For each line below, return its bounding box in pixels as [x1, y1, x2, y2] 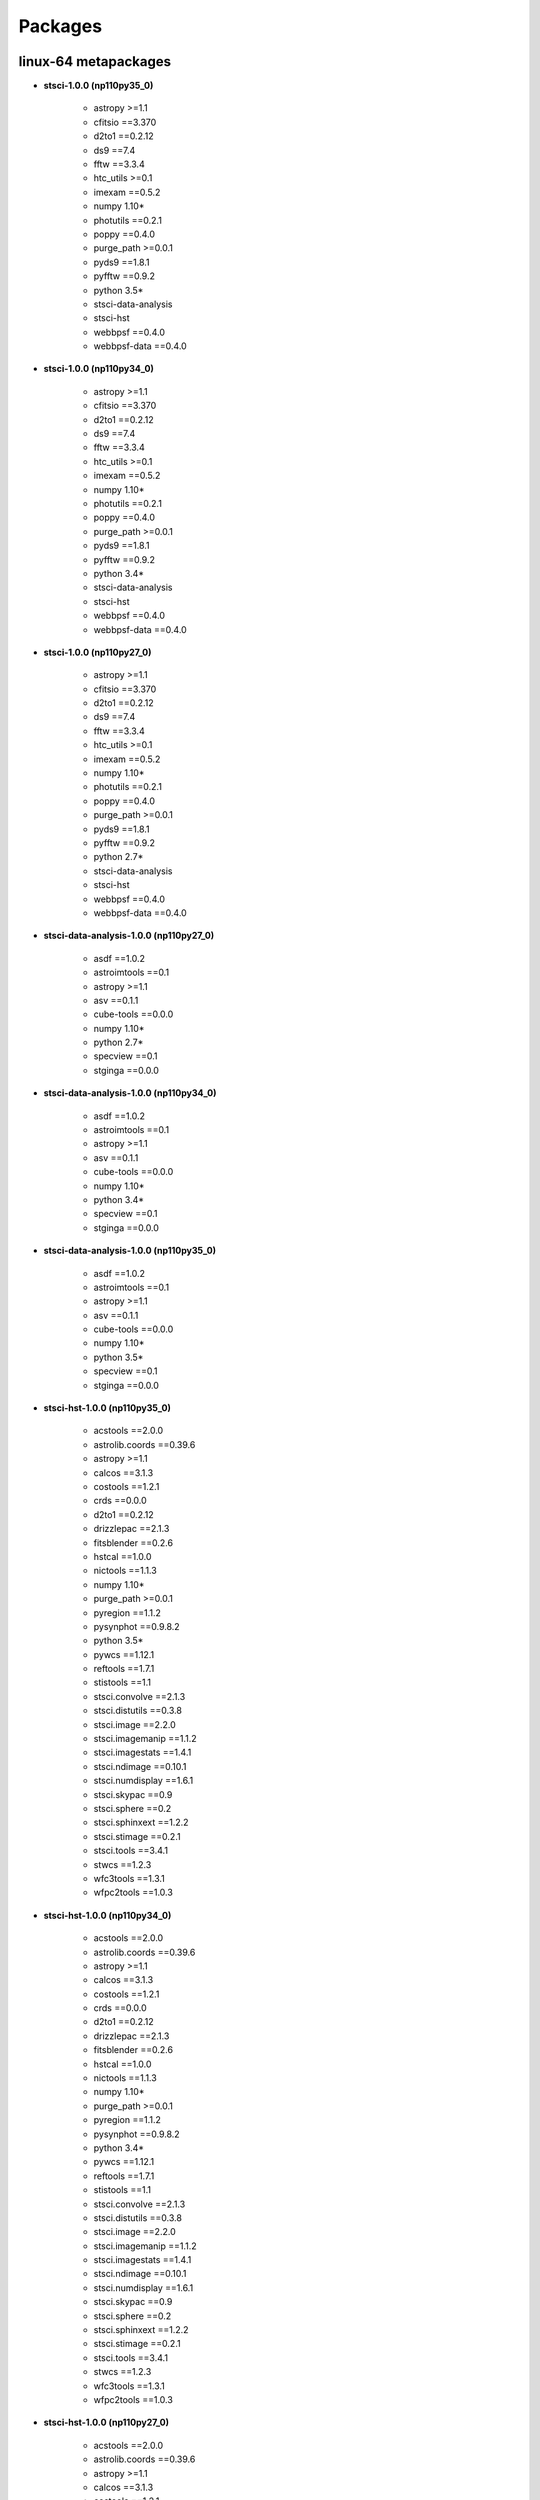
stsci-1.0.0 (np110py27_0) [43, 646, 152, 658]
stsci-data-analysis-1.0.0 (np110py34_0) [43, 1087, 217, 1099]
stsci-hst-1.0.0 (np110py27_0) [43, 2416, 170, 2429]
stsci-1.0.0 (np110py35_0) [43, 80, 154, 92]
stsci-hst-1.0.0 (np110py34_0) [43, 1909, 172, 1921]
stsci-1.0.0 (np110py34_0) [43, 363, 155, 375]
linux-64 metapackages [18, 53, 172, 70]
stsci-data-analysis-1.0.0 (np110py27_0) [43, 930, 215, 942]
